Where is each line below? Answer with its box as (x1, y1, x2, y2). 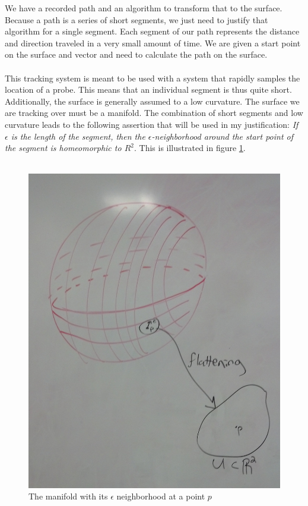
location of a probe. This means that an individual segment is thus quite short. (5, 83, 292, 96)
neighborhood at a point (116, 490, 205, 502)
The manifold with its (28, 490, 108, 502)
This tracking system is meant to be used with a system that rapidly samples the (5, 71, 300, 84)
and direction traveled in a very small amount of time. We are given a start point (5, 36, 301, 49)
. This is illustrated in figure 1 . (134, 142, 246, 154)
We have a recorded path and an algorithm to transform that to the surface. (5, 2, 282, 14)
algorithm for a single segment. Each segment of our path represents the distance (5, 25, 300, 37)
